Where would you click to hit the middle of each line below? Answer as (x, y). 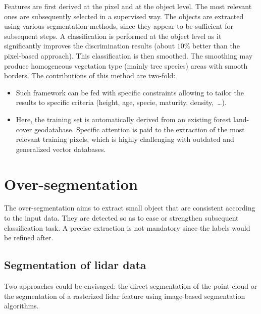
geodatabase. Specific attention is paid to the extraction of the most (139, 129)
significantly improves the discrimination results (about (90, 46)
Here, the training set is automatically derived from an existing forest (123, 119)
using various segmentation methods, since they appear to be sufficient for (119, 26)
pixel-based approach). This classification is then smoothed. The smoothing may (128, 55)
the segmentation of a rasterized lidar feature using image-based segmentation (125, 296)
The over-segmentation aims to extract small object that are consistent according (130, 208)
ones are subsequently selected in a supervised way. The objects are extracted (124, 16)
